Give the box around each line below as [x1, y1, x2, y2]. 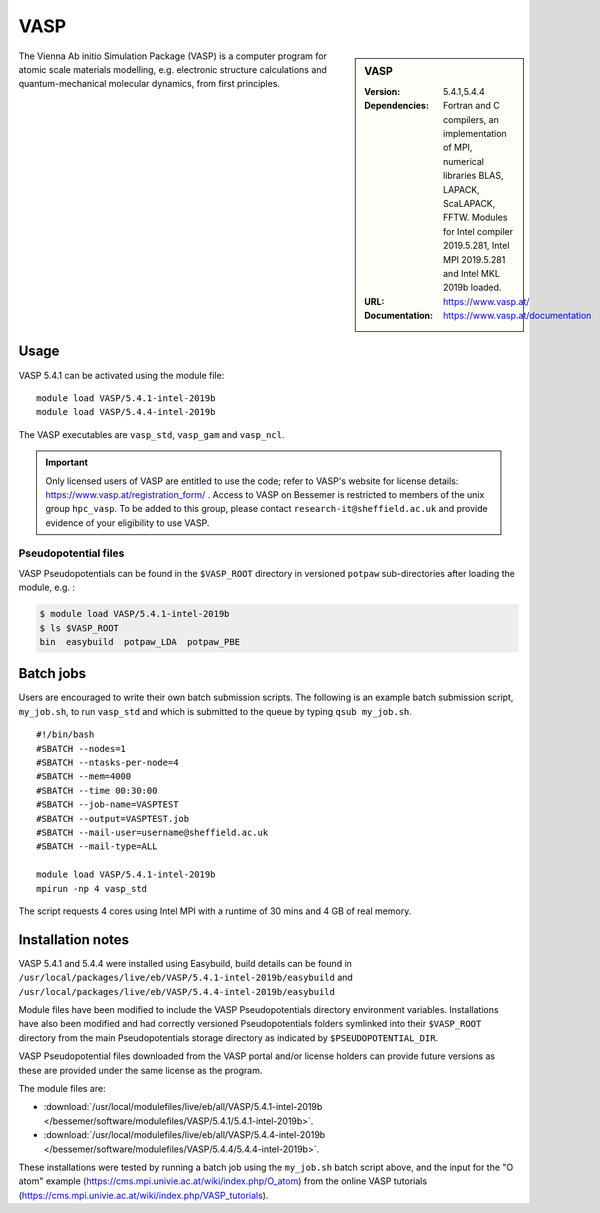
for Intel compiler [443, 225, 514, 237]
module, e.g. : [18, 581, 75, 594]
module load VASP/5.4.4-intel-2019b [36, 406, 216, 418]
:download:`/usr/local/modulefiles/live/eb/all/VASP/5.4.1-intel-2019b [43, 1101, 323, 1113]
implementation [443, 127, 507, 139]
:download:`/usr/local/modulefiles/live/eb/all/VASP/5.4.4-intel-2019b [43, 1129, 326, 1141]
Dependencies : [364, 100, 430, 112]
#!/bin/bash [36, 729, 95, 740]
